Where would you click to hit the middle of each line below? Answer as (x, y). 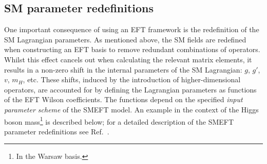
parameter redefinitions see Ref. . (57, 131)
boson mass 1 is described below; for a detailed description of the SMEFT (119, 121)
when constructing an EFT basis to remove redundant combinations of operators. (132, 49)
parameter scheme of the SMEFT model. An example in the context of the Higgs (131, 109)
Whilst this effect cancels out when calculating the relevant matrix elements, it (128, 59)
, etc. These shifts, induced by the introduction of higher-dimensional (132, 79)
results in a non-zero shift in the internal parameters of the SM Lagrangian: (123, 69)
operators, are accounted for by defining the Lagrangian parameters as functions (130, 89)
